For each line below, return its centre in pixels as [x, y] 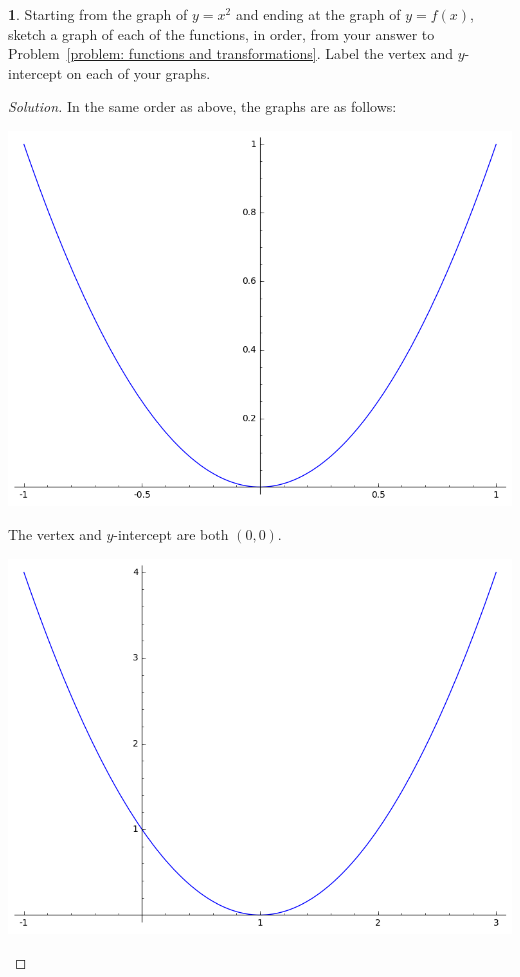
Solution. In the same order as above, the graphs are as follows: [202, 106]
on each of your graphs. [138, 72]
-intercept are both [171, 533]
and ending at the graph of [318, 14]
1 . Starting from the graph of [98, 14]
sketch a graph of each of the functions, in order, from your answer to [221, 33]
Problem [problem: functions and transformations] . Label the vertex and [231, 53]
